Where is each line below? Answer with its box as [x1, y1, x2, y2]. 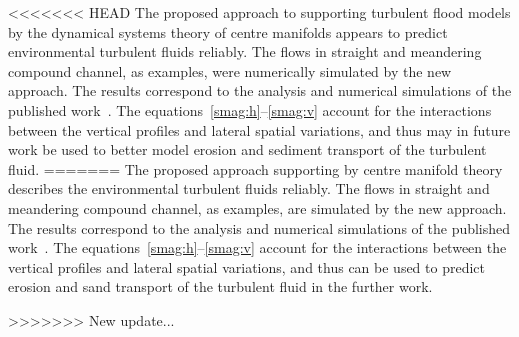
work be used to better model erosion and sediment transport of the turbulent [8, 139, 487, 160]
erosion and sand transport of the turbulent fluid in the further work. [8, 276, 433, 297]
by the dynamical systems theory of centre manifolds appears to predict [8, 21, 448, 42]
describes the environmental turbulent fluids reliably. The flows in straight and [8, 178, 490, 199]
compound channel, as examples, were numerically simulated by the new [8, 60, 452, 81]
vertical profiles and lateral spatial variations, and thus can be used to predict [8, 256, 485, 277]
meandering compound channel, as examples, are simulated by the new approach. [8, 197, 507, 218]
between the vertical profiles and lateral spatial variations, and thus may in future [8, 119, 511, 140]
